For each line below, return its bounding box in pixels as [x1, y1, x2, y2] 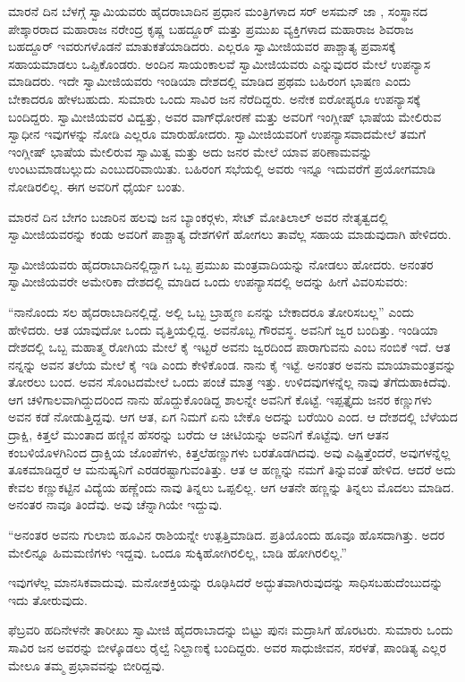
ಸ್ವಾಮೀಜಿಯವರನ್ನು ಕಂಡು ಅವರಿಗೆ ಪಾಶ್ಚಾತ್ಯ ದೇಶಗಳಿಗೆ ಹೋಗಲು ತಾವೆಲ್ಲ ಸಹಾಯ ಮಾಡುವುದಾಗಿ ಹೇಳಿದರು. [8, 225, 452, 243]
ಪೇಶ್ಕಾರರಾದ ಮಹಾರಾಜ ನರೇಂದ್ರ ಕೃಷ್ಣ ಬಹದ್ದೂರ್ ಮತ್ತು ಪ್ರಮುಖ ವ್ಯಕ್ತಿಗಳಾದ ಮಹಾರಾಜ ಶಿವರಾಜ [8, 19, 414, 38]
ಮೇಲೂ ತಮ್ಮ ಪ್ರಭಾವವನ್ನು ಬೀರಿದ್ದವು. [8, 655, 165, 674]
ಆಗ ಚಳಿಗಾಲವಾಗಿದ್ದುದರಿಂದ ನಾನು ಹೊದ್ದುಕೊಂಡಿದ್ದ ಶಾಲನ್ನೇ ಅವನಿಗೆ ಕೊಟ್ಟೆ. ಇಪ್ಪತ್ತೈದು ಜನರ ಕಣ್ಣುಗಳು [8, 389, 433, 408]
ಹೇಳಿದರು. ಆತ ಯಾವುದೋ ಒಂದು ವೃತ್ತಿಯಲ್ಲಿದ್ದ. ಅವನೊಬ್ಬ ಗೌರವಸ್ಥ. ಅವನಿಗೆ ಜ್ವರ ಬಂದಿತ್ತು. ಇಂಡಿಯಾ [8, 320, 438, 338]
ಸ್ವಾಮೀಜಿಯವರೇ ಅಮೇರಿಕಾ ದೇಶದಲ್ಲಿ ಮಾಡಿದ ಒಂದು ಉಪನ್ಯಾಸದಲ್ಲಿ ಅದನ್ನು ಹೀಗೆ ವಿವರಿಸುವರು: [8, 272, 408, 291]
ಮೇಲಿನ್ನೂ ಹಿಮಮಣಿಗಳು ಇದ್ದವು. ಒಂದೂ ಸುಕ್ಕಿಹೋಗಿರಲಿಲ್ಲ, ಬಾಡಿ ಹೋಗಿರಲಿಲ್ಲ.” [8, 542, 347, 561]
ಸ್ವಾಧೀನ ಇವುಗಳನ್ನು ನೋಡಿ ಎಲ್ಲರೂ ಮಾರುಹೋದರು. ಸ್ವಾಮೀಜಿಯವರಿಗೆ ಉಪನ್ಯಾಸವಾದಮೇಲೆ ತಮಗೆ [8, 124, 427, 143]
